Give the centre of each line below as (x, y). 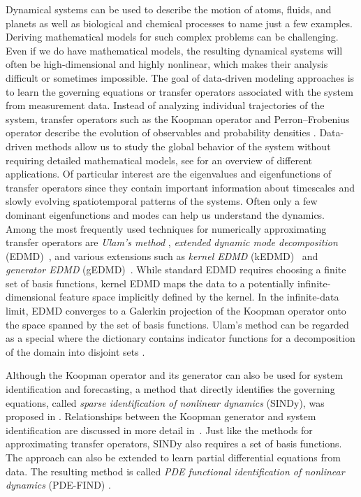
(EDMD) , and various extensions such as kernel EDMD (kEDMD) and (162, 255)
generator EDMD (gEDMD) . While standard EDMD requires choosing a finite (176, 269)
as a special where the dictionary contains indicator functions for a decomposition (180, 338)
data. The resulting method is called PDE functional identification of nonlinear (175, 471)
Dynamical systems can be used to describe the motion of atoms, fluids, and (169, 9)
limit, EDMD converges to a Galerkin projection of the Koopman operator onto (176, 311)
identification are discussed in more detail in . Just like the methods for (159, 430)
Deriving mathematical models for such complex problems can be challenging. (172, 37)
